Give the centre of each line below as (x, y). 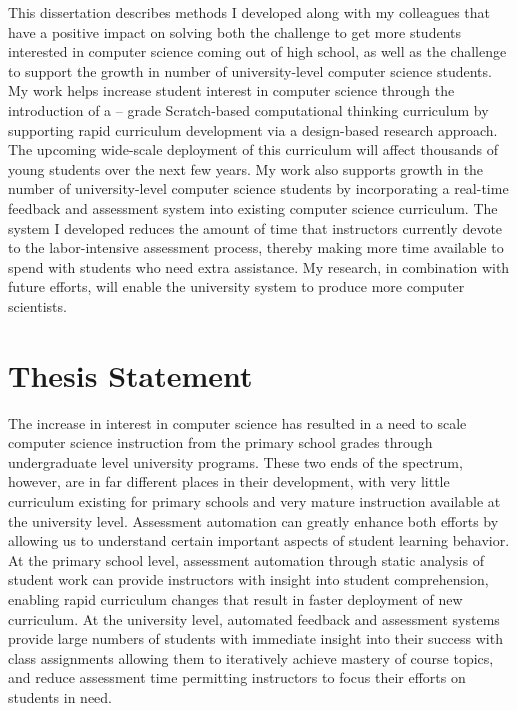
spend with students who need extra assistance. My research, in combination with (259, 266)
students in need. (60, 696)
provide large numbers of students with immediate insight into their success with (255, 638)
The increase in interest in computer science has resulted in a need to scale (237, 422)
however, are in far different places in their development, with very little (229, 481)
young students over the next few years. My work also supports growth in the (246, 168)
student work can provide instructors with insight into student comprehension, (248, 579)
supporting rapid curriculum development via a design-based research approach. (253, 129)
